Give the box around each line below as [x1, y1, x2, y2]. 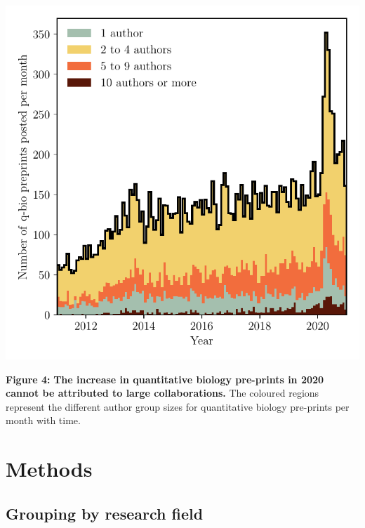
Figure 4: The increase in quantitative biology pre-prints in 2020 [6, 371, 324, 386]
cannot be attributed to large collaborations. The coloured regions [6, 385, 319, 400]
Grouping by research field [6, 502, 204, 524]
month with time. [6, 413, 81, 428]
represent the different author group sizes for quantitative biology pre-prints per [6, 399, 350, 414]
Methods [6, 454, 93, 483]
